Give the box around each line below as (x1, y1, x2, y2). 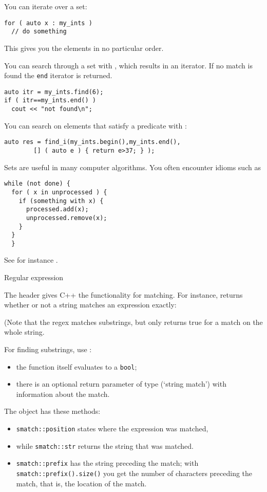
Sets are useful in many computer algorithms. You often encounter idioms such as (4, 161, 261, 172)
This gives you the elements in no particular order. (4, 42, 164, 53)
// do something (11, 28, 67, 35)
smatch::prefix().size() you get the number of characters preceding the (16, 468, 253, 479)
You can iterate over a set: (4, 1, 87, 11)
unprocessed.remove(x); (26, 214, 107, 222)
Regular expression (4, 272, 64, 283)
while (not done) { (4, 180, 70, 188)
